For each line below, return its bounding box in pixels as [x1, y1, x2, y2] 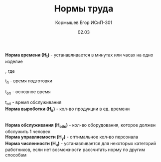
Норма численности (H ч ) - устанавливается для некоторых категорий [5, 140, 156, 148]
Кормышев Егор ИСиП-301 [55, 19, 113, 25]
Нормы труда [54, 3, 114, 14]
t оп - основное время [5, 88, 51, 96]
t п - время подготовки [5, 78, 52, 85]
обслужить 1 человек [5, 128, 51, 135]
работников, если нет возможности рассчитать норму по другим [5, 147, 146, 153]
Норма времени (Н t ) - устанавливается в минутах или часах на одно [5, 52, 154, 59]
